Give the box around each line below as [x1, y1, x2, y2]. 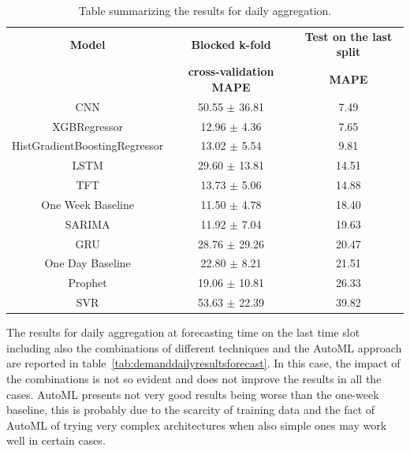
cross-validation [188, 63, 274, 80]
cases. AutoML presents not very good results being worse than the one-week [6, 386, 379, 402]
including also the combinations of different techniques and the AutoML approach [6, 339, 402, 356]
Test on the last [304, 28, 393, 44]
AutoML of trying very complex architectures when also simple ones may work [6, 416, 387, 433]
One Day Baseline [44, 255, 131, 271]
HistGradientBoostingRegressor [12, 137, 164, 154]
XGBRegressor [52, 117, 123, 134]
